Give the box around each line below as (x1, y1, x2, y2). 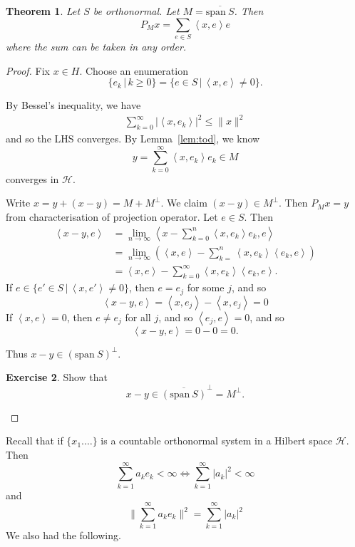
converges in (6, 171, 59, 186)
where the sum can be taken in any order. (6, 38, 187, 53)
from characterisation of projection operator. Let (6, 209, 218, 224)
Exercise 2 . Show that (6, 370, 108, 385)
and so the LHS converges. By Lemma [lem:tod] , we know (6, 131, 260, 146)
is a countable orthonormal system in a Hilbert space (101, 433, 333, 448)
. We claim (160, 195, 207, 210)
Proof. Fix (6, 63, 50, 78)
